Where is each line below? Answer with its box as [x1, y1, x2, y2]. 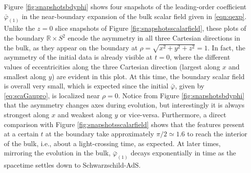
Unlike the [4, 23, 35, 33]
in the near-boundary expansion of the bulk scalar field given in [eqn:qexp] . [21, 11, 247, 21]
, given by [175, 81, 205, 91]
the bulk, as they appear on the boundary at [4, 42, 138, 52]
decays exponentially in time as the [130, 148, 236, 158]
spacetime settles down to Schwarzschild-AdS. [4, 160, 141, 170]
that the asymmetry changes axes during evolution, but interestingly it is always [4, 100, 245, 110]
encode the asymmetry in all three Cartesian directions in [67, 33, 240, 43]
